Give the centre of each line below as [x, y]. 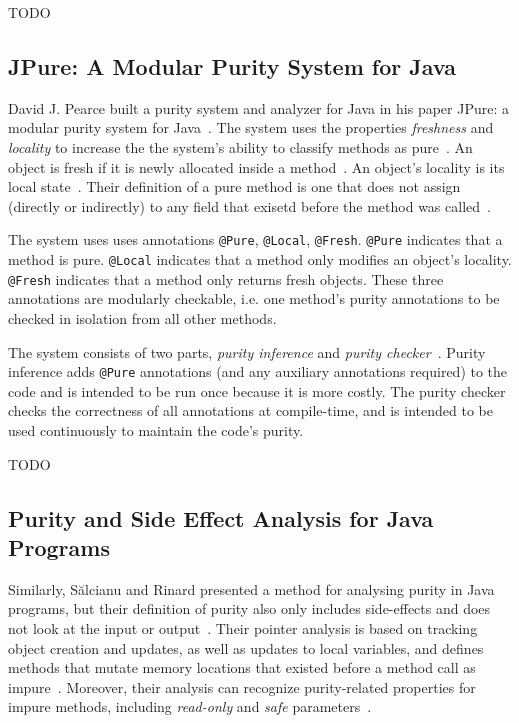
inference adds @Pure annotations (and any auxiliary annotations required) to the [258, 371]
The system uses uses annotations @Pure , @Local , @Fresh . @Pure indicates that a [255, 239]
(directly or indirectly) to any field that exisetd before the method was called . [249, 205]
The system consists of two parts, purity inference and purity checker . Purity [247, 351]
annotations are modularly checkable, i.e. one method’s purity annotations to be [254, 298]
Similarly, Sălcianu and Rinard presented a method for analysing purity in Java [251, 588]
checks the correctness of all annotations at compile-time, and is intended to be [250, 410]
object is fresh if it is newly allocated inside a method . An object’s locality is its [256, 166]
